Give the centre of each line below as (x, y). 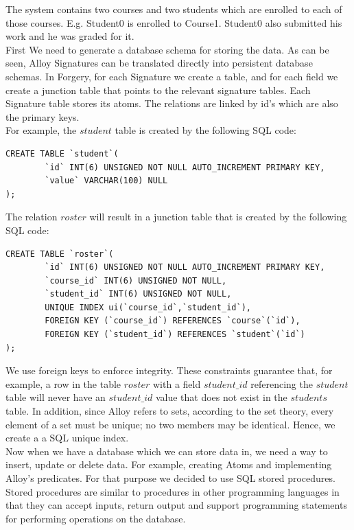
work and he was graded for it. (70, 36)
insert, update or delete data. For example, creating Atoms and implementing (169, 464)
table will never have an (56, 397)
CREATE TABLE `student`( (62, 153)
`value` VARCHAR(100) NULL (106, 181)
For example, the (41, 130)
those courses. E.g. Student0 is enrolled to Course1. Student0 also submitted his (174, 22)
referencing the (282, 383)
